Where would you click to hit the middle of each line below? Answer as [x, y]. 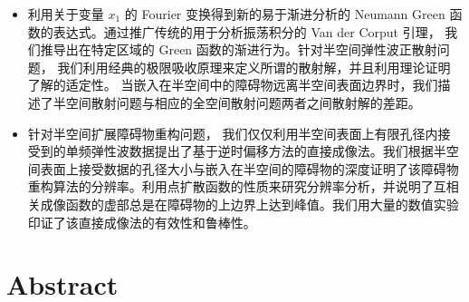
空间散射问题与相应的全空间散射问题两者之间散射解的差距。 [243, 102]
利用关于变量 [66, 14]
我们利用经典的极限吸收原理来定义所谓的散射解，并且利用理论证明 [254, 67]
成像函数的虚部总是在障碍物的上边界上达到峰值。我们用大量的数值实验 [249, 204]
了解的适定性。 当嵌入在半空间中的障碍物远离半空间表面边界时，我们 [233, 85]
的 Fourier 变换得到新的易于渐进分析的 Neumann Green [285, 14]
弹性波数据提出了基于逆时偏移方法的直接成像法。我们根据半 [268, 151]
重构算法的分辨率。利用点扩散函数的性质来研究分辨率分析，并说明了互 [237, 186]
